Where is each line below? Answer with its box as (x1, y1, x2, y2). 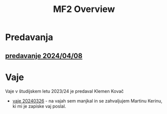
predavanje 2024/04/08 (5, 51, 82, 60)
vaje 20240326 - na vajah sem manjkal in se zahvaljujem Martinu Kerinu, (12, 97, 162, 103)
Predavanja (5, 31, 53, 43)
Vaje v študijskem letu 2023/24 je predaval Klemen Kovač (5, 88, 124, 94)
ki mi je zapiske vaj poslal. (12, 103, 66, 109)
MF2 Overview (53, 3, 115, 15)
